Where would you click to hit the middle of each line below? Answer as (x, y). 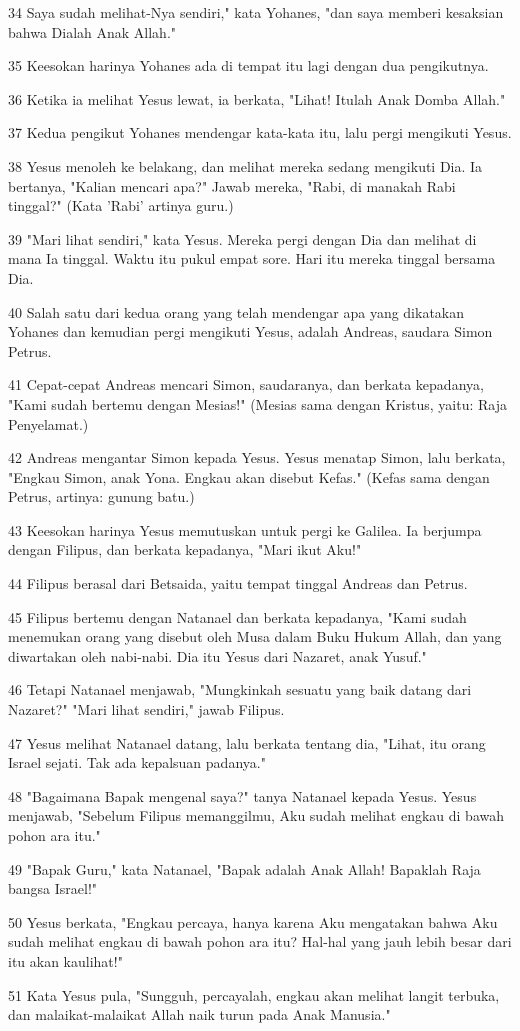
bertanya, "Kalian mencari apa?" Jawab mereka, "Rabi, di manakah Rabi (232, 185)
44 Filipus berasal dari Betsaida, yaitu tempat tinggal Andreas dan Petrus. (238, 583)
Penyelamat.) (48, 423)
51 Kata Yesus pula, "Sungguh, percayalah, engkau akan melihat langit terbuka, (254, 994)
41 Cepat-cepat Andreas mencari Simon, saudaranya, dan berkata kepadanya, (246, 384)
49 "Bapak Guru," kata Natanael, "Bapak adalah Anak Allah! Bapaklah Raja (244, 868)
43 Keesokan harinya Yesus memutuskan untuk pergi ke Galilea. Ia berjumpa (245, 529)
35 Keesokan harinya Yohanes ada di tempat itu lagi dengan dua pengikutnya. (248, 65)
